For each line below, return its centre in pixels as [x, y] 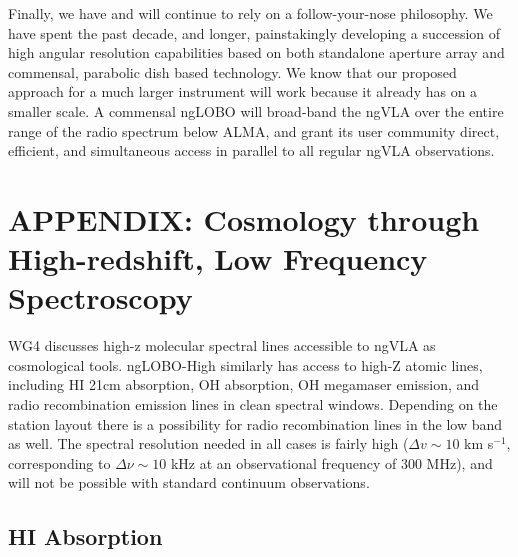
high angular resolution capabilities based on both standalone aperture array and [256, 52]
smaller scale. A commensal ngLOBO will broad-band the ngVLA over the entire [256, 110]
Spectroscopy [100, 297]
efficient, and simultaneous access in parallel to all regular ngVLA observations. [251, 150]
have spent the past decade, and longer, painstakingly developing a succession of [254, 32]
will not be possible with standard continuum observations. [189, 482]
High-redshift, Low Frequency [218, 258]
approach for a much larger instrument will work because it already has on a [243, 91]
